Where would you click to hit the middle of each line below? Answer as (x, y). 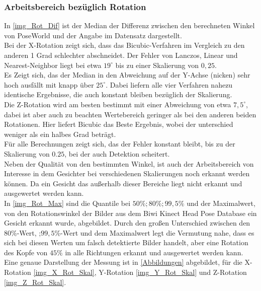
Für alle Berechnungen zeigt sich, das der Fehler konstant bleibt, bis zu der (120, 144)
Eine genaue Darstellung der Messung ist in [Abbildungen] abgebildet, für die (123, 262)
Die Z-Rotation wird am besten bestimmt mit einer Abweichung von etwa (118, 104)
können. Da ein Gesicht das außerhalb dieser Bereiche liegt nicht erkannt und (123, 183)
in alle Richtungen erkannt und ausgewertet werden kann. (154, 252)
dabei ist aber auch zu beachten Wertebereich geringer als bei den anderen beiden (130, 114)
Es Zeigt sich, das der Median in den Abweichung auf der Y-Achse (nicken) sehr (127, 75)
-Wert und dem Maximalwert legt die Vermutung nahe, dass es (157, 232)
